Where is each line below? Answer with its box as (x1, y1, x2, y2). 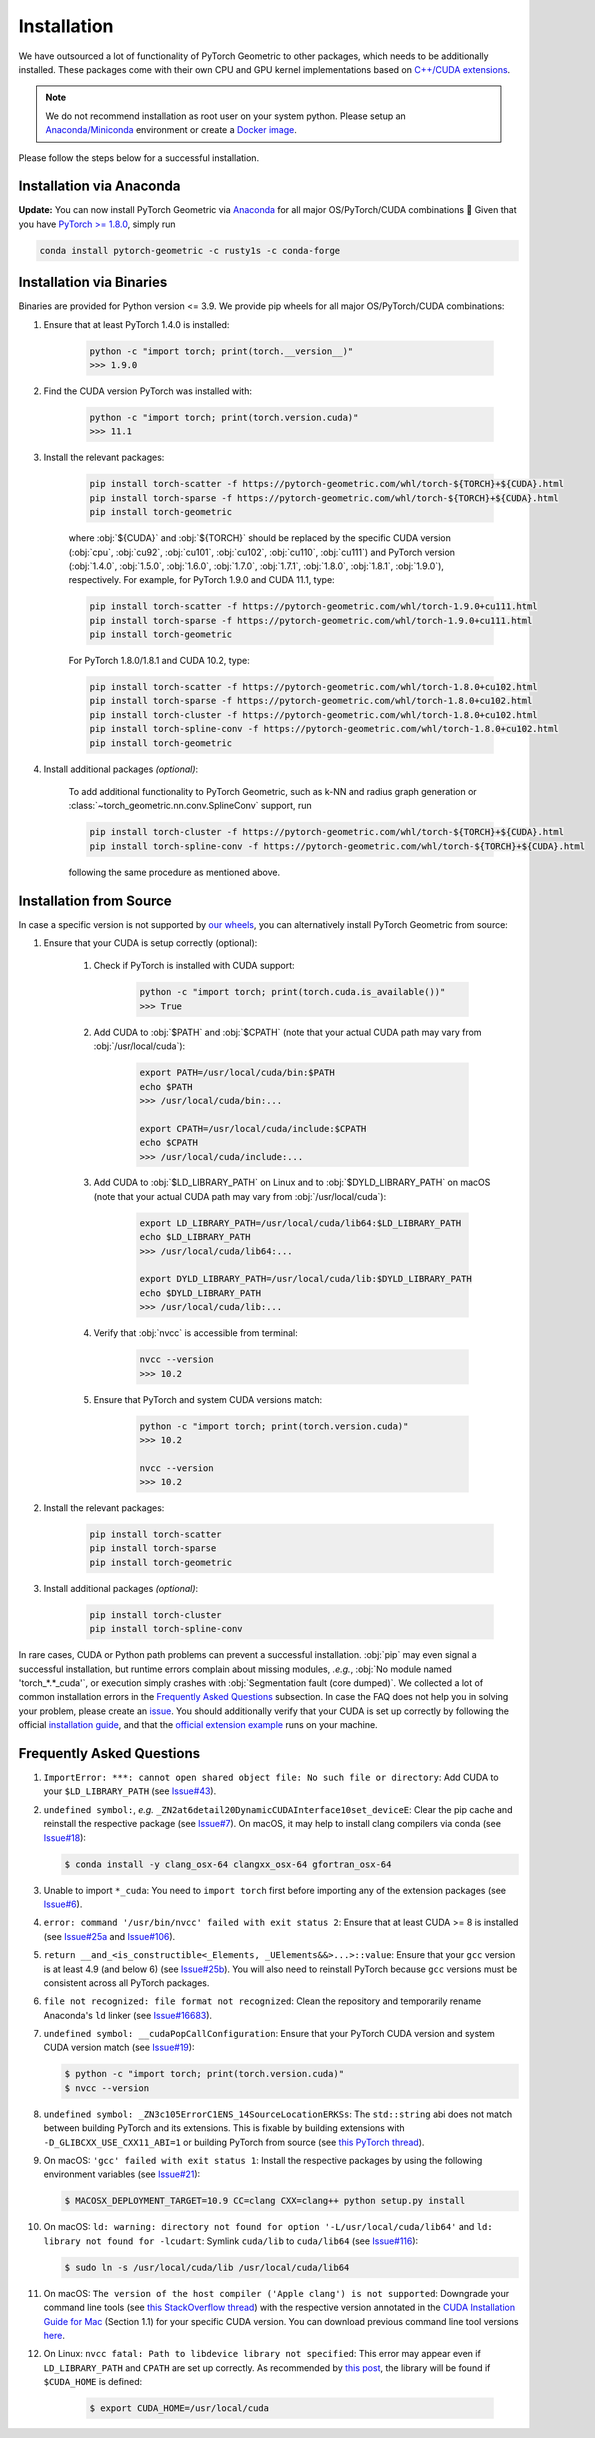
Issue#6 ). (43, 1898, 83, 1910)
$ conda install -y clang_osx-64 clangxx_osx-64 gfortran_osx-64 (64, 1858, 392, 1870)
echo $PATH (139, 1081, 193, 1092)
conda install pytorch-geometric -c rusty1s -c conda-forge (39, 245, 341, 256)
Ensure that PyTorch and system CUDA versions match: (93, 1393, 323, 1405)
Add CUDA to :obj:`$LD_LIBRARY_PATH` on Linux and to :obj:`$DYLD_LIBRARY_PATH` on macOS (93, 1176, 491, 1189)
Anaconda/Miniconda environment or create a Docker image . (45, 124, 297, 136)
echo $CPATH (139, 1137, 199, 1149)
